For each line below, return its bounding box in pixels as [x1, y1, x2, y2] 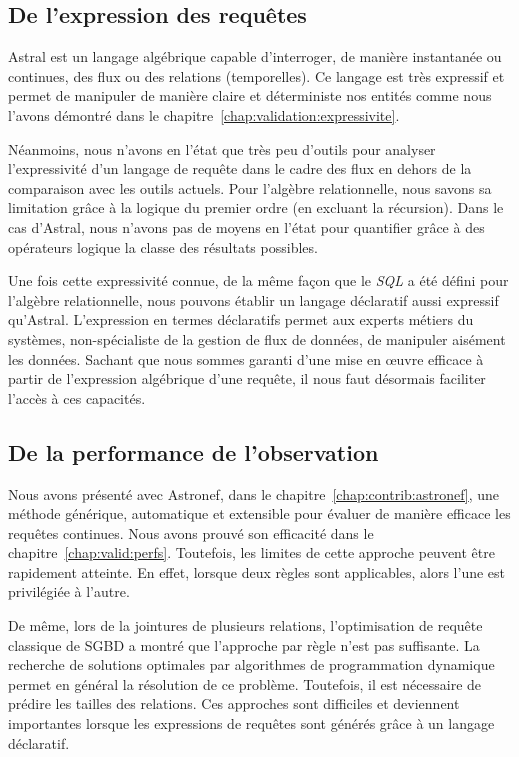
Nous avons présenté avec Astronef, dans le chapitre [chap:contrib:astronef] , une [8, 483, 500, 504]
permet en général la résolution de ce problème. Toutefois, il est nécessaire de [8, 673, 482, 694]
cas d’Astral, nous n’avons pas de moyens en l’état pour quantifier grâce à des [8, 216, 485, 237]
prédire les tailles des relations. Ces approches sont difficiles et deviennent [8, 693, 460, 714]
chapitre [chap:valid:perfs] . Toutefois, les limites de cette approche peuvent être [8, 542, 495, 563]
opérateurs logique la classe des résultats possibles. [8, 236, 318, 257]
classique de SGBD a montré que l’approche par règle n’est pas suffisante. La [8, 634, 480, 655]
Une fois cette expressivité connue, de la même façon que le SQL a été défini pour [8, 270, 509, 291]
